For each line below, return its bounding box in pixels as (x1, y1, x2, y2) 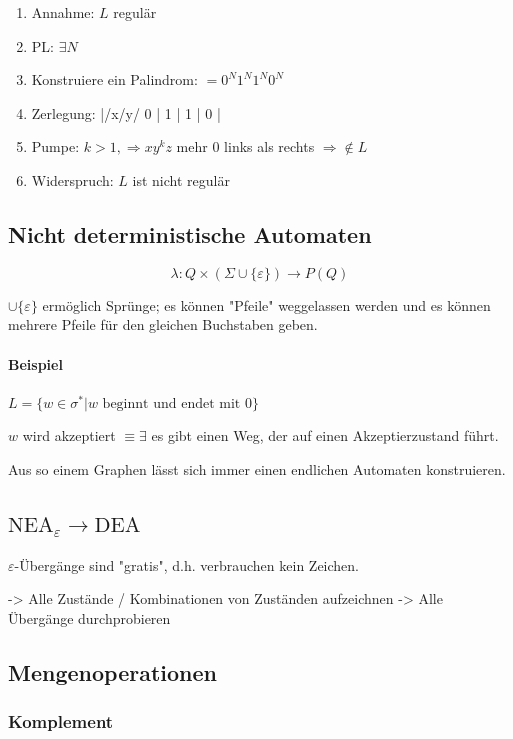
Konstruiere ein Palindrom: (31, 69, 198, 90)
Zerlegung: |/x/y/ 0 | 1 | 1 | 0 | (31, 102, 221, 123)
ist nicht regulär (132, 169, 230, 190)
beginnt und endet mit (102, 396, 241, 411)
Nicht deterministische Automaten (8, 218, 372, 249)
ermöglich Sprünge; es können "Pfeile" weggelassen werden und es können (42, 294, 491, 315)
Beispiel (8, 353, 63, 374)
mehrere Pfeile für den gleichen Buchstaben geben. (8, 314, 318, 335)
